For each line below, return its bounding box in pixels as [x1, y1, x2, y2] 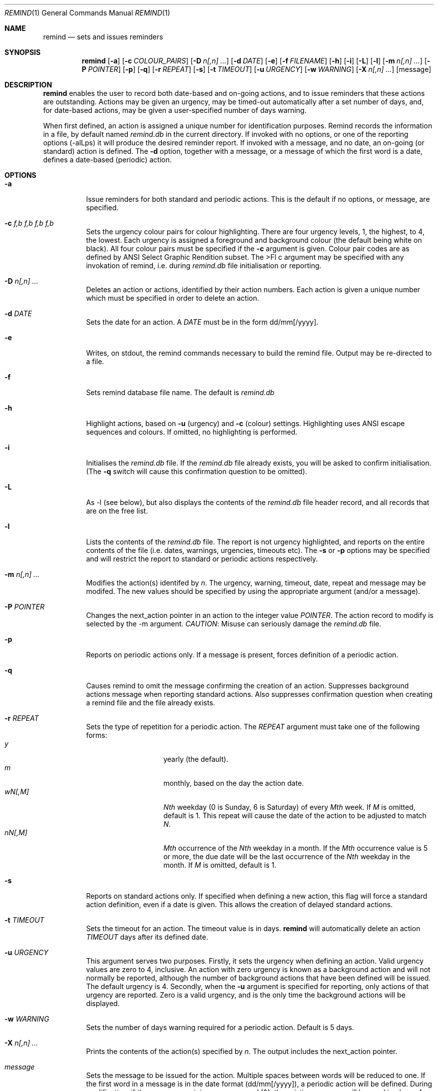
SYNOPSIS [4, 48, 41, 56]
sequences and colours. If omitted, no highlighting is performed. [86, 428, 298, 436]
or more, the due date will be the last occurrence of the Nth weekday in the [163, 852, 411, 861]
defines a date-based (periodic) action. [43, 155, 172, 164]
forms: [86, 731, 107, 739]
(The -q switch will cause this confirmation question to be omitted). [86, 467, 307, 476]
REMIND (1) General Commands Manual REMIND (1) [4, 8, 170, 17]
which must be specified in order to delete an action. [86, 294, 259, 302]
